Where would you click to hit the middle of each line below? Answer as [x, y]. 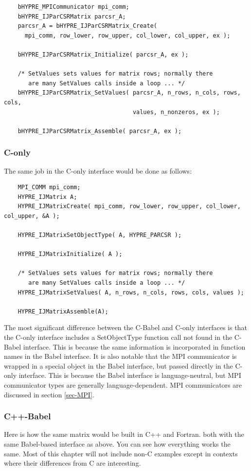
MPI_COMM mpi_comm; [49, 187]
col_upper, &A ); [32, 216]
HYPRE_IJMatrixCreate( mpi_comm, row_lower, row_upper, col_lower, [129, 206]
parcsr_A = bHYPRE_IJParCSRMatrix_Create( [87, 26]
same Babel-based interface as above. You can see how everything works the [117, 444]
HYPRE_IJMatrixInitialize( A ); [70, 254]
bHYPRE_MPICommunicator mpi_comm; [73, 7]
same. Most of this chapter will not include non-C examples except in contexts [121, 453]
